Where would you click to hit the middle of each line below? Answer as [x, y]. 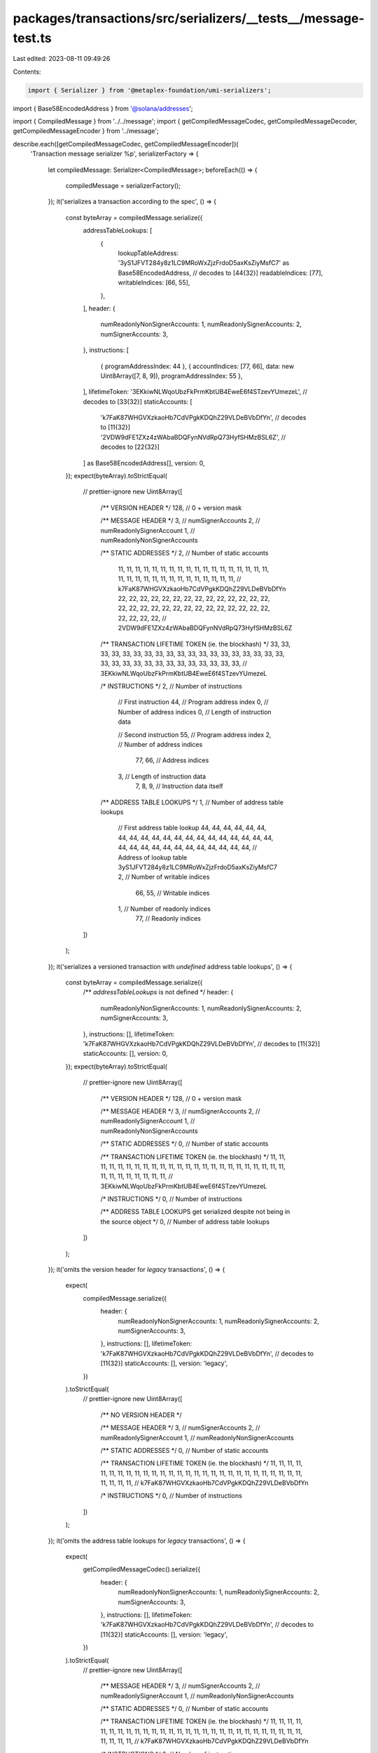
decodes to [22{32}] [130, 447]
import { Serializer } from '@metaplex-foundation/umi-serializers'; [149, 90]
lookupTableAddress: [148, 253]
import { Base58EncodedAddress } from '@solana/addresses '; [103, 108]
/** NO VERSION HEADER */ [141, 1415]
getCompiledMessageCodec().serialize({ [142, 1569]
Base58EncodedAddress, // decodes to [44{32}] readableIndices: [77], [220, 273]
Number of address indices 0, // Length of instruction [195, 712]
